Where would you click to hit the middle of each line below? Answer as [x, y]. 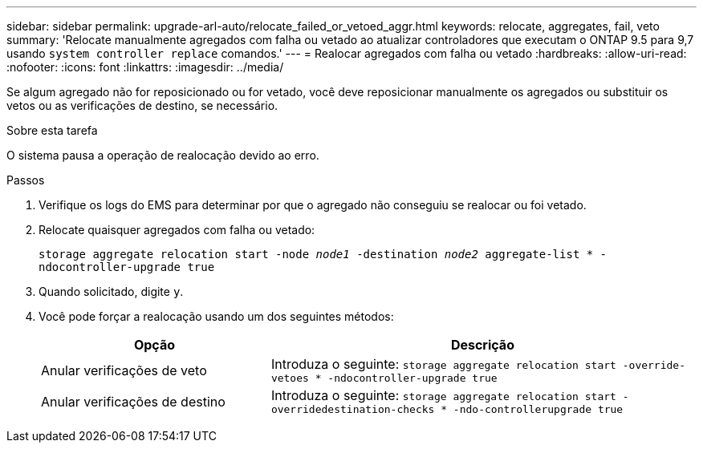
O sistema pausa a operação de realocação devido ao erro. [163, 155]
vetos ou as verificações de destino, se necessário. [142, 105]
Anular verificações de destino [133, 401]
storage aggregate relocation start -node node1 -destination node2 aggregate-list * [316, 254]
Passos [26, 180]
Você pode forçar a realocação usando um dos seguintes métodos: [216, 316]
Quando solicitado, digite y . [111, 291]
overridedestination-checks [353, 409]
